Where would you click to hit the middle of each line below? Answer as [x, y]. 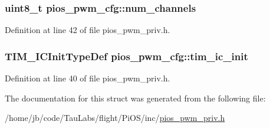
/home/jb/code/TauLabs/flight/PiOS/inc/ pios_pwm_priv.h [115, 118]
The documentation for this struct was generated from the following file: [135, 98]
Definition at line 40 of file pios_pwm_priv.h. [88, 78]
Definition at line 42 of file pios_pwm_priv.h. [88, 30]
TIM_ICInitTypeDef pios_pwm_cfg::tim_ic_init [126, 56]
